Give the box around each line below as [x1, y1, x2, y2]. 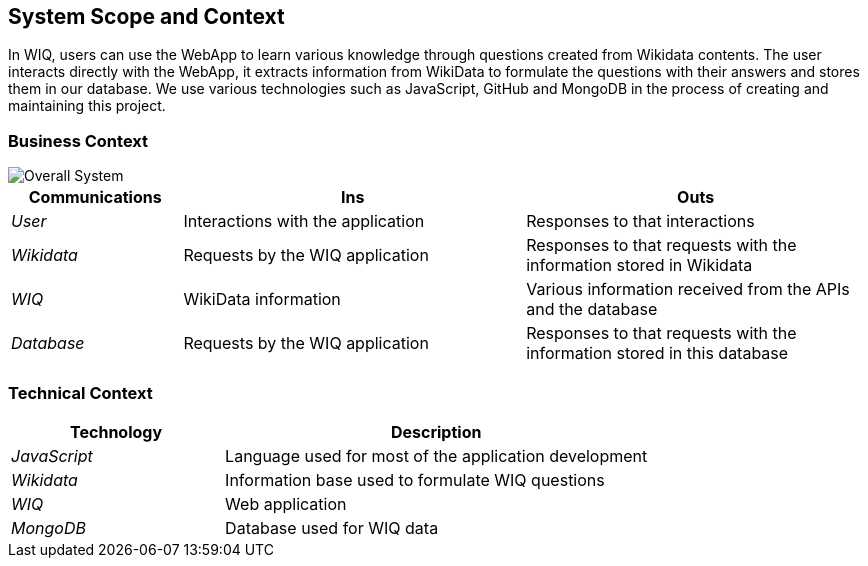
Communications [28, 187, 162, 208]
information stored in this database [526, 343, 789, 364]
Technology [70, 421, 163, 442]
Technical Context [8, 382, 153, 403]
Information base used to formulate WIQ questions [225, 469, 605, 490]
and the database [526, 299, 658, 320]
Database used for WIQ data [225, 517, 439, 538]
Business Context [8, 130, 149, 151]
